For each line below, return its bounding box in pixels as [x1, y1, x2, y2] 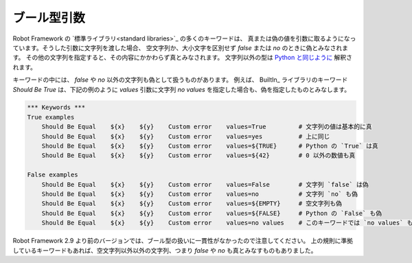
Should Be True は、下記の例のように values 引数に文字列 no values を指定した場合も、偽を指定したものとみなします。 [12, 85, 351, 93]
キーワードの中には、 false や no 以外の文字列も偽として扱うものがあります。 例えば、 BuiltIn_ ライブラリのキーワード [12, 76, 348, 84]
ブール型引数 [12, 10, 86, 25]
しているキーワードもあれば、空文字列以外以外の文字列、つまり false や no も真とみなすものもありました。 [12, 246, 317, 254]
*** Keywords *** [27, 104, 86, 111]
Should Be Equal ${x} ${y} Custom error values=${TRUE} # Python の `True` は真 [41, 142, 379, 150]
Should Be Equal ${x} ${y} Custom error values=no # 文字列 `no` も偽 [41, 190, 358, 198]
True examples [27, 113, 75, 121]
